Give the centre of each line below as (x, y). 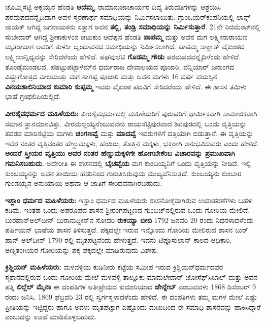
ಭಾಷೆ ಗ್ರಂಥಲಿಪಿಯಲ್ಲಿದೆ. (33, 96)
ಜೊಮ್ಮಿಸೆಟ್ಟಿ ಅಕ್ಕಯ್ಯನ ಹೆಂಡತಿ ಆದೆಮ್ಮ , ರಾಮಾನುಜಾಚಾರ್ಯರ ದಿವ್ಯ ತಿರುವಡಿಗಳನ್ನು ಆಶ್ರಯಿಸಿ (113, 7)
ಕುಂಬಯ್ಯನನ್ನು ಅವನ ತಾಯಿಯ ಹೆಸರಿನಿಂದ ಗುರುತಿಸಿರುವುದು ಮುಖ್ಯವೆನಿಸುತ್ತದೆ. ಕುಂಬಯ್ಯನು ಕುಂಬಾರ (123, 173)
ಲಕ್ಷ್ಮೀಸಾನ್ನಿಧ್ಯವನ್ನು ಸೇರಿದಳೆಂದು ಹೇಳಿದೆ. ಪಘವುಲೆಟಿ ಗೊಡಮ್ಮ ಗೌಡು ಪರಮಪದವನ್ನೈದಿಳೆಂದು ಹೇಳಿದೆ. (123, 56)
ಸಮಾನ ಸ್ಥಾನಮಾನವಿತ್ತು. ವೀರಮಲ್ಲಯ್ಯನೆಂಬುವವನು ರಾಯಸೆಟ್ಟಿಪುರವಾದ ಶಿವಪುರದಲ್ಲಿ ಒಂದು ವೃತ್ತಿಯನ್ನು (126, 123)
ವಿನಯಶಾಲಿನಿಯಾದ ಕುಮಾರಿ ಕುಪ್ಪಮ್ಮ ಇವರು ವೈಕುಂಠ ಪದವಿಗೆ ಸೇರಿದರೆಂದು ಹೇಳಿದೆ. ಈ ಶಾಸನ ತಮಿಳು (126, 86)
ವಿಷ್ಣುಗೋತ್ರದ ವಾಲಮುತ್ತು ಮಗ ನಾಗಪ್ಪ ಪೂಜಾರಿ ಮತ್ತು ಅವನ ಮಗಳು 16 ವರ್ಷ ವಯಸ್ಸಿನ (111, 76)
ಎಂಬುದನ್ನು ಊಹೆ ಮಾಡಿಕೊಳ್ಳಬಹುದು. (51, 317)
